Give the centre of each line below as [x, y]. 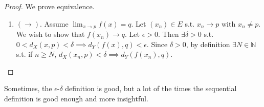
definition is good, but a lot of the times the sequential [151, 88]
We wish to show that [50, 34]
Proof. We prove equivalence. [49, 6]
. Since [157, 44]
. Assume [54, 23]
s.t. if [24, 54]
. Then [169, 34]
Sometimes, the [28, 88]
